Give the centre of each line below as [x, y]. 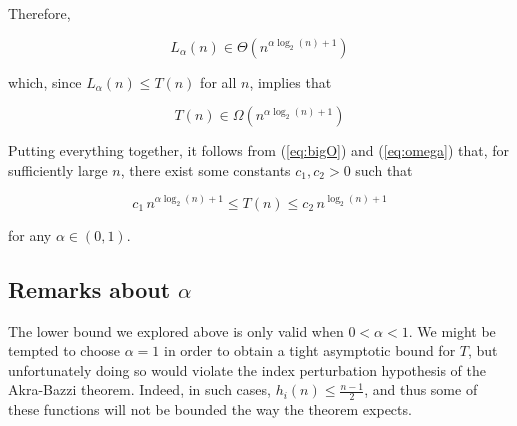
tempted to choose [64, 350]
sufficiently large [58, 169]
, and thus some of [421, 389]
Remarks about [89, 288]
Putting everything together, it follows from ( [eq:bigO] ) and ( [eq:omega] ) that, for [259, 150]
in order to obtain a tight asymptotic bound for [310, 350]
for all [218, 81]
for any [30, 234]
